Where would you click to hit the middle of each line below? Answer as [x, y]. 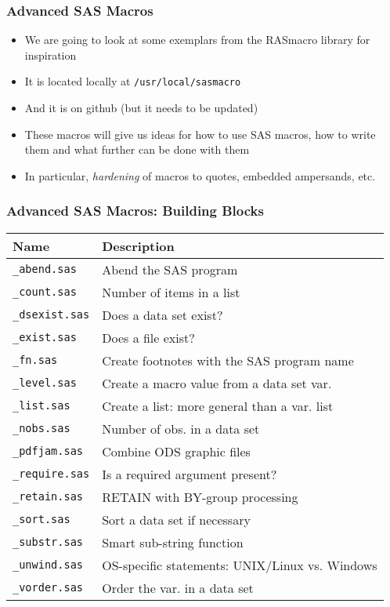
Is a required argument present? [190, 474]
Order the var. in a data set [178, 587]
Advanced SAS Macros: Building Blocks [135, 211]
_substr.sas [48, 542]
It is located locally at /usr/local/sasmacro [133, 81]
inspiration [51, 55]
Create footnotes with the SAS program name [228, 360]
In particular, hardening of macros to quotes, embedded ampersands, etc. [200, 175]
